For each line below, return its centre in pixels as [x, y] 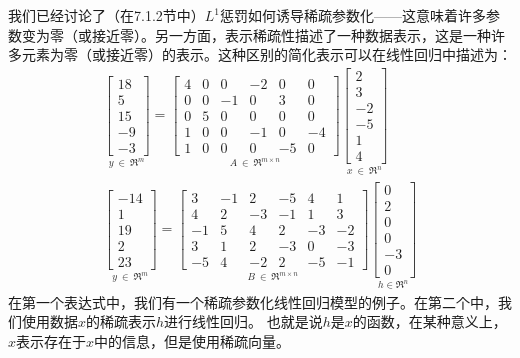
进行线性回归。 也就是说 [243, 321]
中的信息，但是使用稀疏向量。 [192, 340]
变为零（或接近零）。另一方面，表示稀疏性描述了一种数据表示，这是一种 [256, 34]
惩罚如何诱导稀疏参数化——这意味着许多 [353, 15]
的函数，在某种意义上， [429, 321]
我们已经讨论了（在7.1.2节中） [106, 15]
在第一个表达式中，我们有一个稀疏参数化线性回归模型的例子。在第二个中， [253, 301]
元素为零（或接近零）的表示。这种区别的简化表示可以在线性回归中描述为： [266, 54]
